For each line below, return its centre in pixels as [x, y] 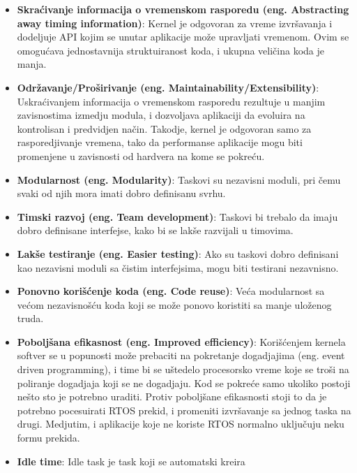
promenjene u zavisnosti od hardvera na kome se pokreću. [141, 155]
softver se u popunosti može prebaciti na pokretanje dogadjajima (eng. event [181, 355]
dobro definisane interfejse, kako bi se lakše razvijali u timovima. [155, 230]
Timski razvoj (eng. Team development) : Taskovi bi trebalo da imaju [177, 216]
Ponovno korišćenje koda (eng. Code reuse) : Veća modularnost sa [171, 291]
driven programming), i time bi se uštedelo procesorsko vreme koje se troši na [183, 369]
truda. [30, 318]
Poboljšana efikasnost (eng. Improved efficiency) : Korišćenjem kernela [181, 341]
